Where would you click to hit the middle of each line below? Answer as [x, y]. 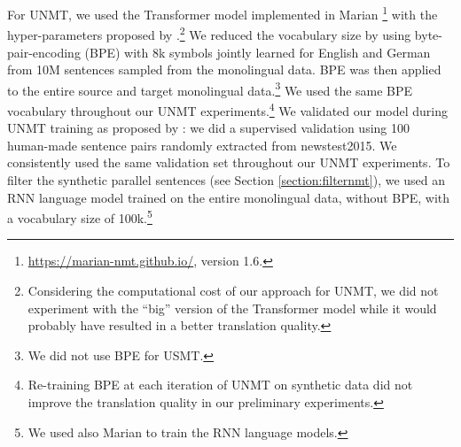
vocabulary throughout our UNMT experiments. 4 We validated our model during [228, 109]
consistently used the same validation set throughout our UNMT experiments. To [229, 162]
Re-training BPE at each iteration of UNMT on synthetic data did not [220, 385]
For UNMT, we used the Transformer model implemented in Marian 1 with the [223, 13]
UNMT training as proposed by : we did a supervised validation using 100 [208, 128]
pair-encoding [44, 52]
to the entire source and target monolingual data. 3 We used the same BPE [210, 89]
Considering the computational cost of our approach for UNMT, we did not [233, 290]
